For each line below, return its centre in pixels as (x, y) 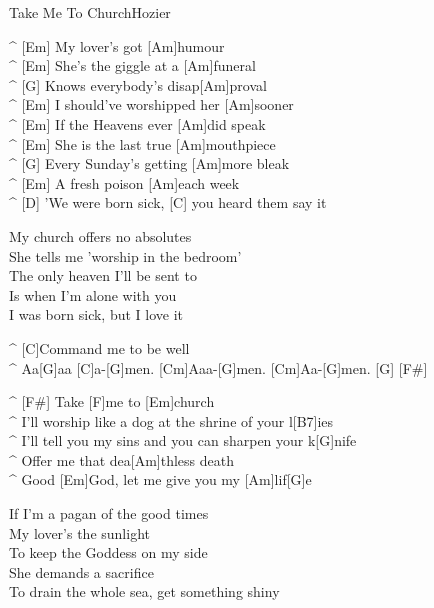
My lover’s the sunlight (79, 532)
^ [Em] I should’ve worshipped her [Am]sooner (151, 104)
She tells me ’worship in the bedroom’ (125, 255)
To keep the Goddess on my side (108, 552)
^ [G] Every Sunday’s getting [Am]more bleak (149, 163)
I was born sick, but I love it (96, 314)
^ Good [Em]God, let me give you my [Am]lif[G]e (160, 479)
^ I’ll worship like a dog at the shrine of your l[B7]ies (171, 420)
